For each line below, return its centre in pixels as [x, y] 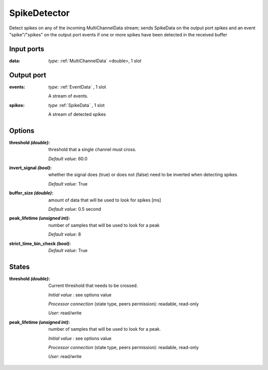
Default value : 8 [65, 234]
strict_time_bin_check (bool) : [40, 243]
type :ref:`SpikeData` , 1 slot [77, 105]
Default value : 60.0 [68, 159]
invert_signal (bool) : [31, 168]
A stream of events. [68, 96]
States [19, 267]
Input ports [27, 49]
